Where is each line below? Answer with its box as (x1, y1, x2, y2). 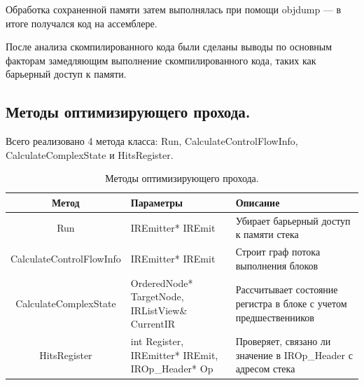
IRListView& (130, 302, 188, 317)
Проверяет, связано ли (235, 334, 331, 349)
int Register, (130, 334, 184, 349)
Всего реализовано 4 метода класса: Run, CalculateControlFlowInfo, (6, 134, 298, 148)
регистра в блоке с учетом (235, 296, 347, 311)
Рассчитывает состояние (235, 282, 338, 297)
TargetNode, (130, 289, 184, 304)
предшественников (235, 309, 314, 324)
